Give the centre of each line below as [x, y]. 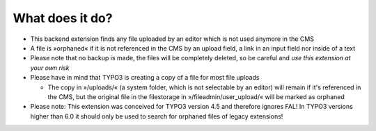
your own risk [50, 68]
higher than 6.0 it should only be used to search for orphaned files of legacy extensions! [157, 116]
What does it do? [63, 18]
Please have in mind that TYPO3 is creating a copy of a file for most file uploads [145, 78]
